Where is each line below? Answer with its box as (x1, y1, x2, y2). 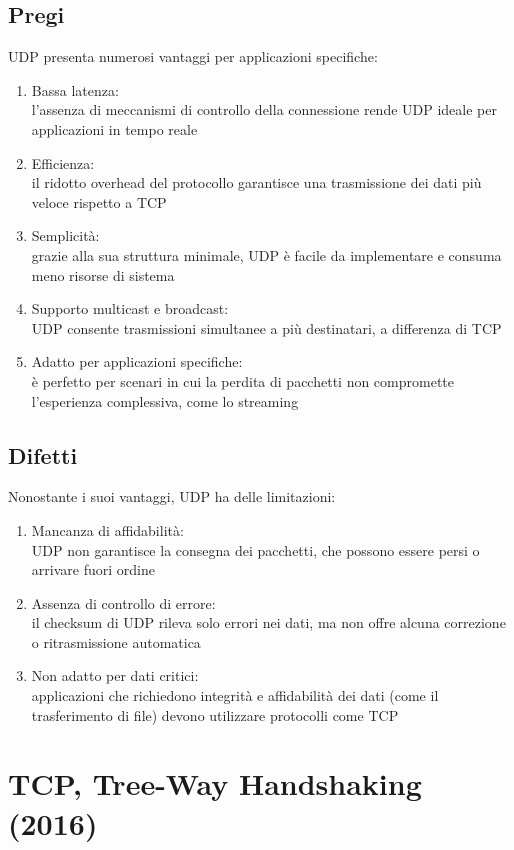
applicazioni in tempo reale (31, 118, 198, 139)
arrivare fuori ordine (31, 559, 155, 580)
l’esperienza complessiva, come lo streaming (31, 390, 299, 411)
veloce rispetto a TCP (31, 191, 167, 212)
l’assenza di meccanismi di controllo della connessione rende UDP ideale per (31, 99, 497, 120)
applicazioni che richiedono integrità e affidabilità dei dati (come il (31, 685, 439, 706)
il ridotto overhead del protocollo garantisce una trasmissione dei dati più (31, 172, 482, 193)
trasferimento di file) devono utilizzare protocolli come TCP (31, 704, 399, 725)
